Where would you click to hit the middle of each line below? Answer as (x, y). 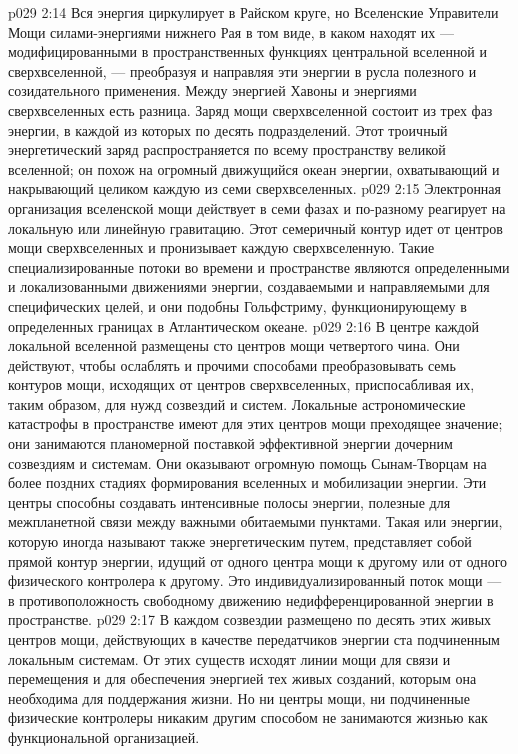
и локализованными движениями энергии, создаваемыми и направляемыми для (249, 286)
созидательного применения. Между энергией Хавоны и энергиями (212, 90)
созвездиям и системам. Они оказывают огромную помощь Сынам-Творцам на (247, 462)
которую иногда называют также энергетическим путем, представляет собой (240, 541)
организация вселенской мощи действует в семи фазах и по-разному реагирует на (257, 207)
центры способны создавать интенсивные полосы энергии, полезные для (229, 501)
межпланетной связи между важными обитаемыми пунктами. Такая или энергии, (255, 521)
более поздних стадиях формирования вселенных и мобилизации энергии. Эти (247, 482)
